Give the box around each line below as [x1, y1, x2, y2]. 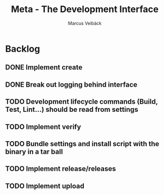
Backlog [5, 43, 40, 54]
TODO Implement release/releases [5, 165, 116, 173]
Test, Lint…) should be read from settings [5, 105, 139, 114]
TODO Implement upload [5, 181, 85, 190]
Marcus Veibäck [68, 20, 102, 26]
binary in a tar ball [5, 147, 63, 156]
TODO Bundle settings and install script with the [5, 140, 159, 148]
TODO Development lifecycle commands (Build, [5, 97, 158, 106]
